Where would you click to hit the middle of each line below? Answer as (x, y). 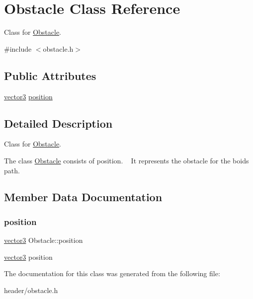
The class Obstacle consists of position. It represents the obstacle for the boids (126, 160)
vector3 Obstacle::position (43, 240)
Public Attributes (50, 75)
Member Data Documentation (83, 197)
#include (18, 48)
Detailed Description (58, 123)
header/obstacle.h (31, 290)
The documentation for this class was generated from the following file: (112, 273)
